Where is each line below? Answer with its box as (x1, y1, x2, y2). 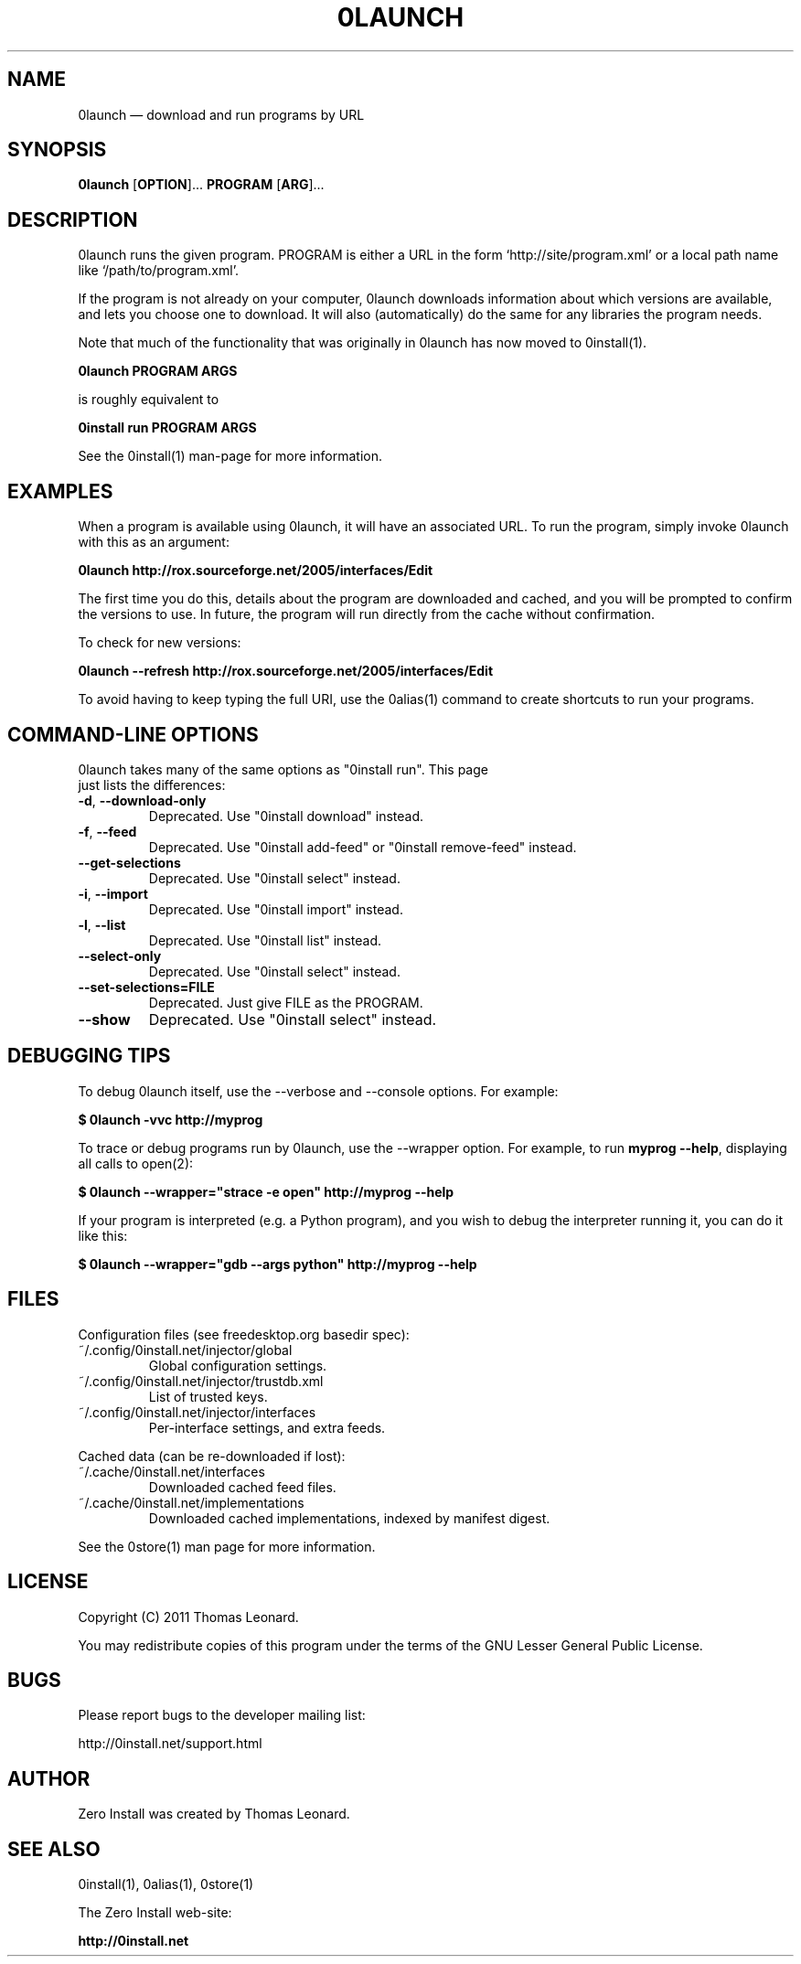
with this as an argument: (78, 534, 230, 550)
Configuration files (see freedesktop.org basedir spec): (78, 1326, 410, 1342)
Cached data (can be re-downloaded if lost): (78, 1447, 346, 1464)
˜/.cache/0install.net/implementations (78, 1494, 304, 1510)
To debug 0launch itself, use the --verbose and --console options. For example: (78, 1083, 559, 1099)
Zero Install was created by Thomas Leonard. (78, 1806, 350, 1822)
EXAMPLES (7, 479, 113, 503)
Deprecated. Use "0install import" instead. (148, 901, 403, 917)
